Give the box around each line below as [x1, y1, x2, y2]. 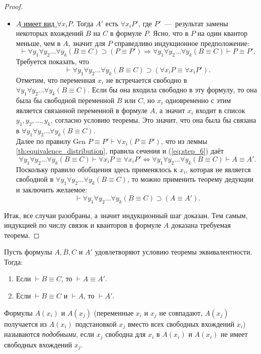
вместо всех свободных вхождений [127, 318, 235, 329]
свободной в [16, 174, 54, 184]
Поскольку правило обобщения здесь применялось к [16, 164, 178, 174]
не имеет [221, 329, 248, 339]
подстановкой [75, 318, 117, 329]
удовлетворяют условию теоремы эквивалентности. [95, 246, 252, 257]
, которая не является [186, 164, 251, 174]
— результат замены [164, 18, 228, 28]
